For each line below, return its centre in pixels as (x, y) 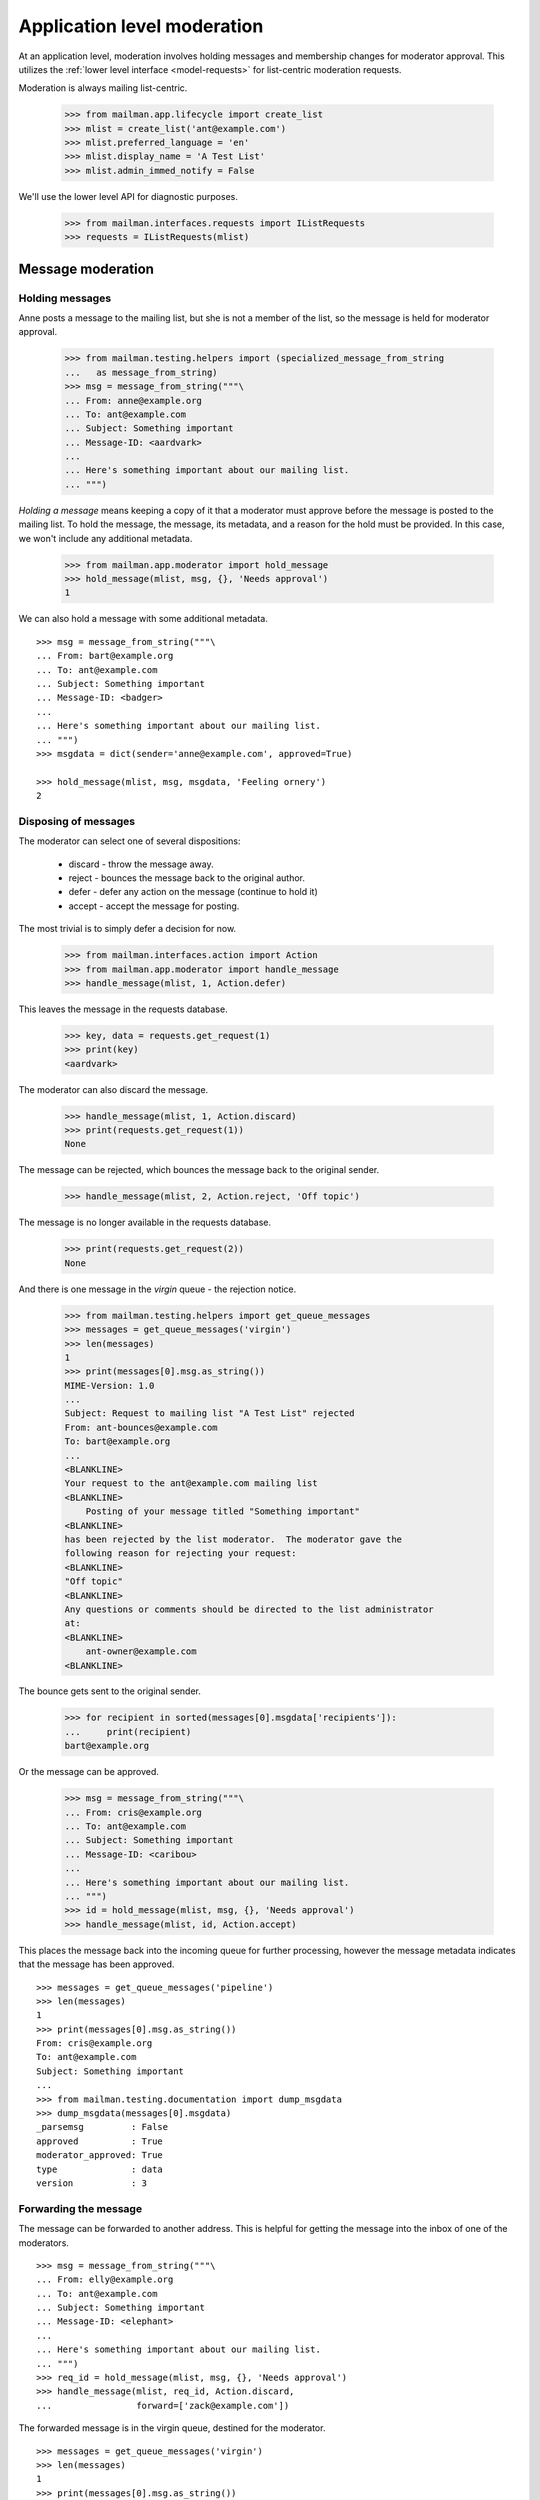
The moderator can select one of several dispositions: (129, 841)
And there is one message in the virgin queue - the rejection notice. (157, 1289)
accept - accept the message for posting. (154, 906)
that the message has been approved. (96, 1964)
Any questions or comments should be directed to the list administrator (249, 1609)
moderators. (44, 2242)
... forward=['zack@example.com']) (163, 2405)
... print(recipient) (128, 1731)
